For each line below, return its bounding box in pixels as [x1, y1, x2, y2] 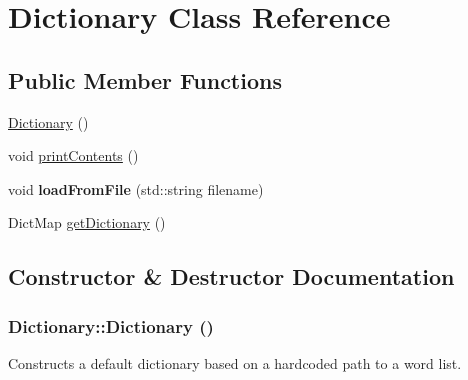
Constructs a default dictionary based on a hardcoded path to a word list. [8, 352, 462, 373]
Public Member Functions [8, 64, 282, 95]
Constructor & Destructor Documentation [8, 261, 455, 292]
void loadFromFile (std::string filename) [8, 178, 264, 199]
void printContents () [8, 145, 139, 166]
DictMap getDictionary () [8, 212, 166, 233]
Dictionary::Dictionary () [8, 313, 214, 338]
